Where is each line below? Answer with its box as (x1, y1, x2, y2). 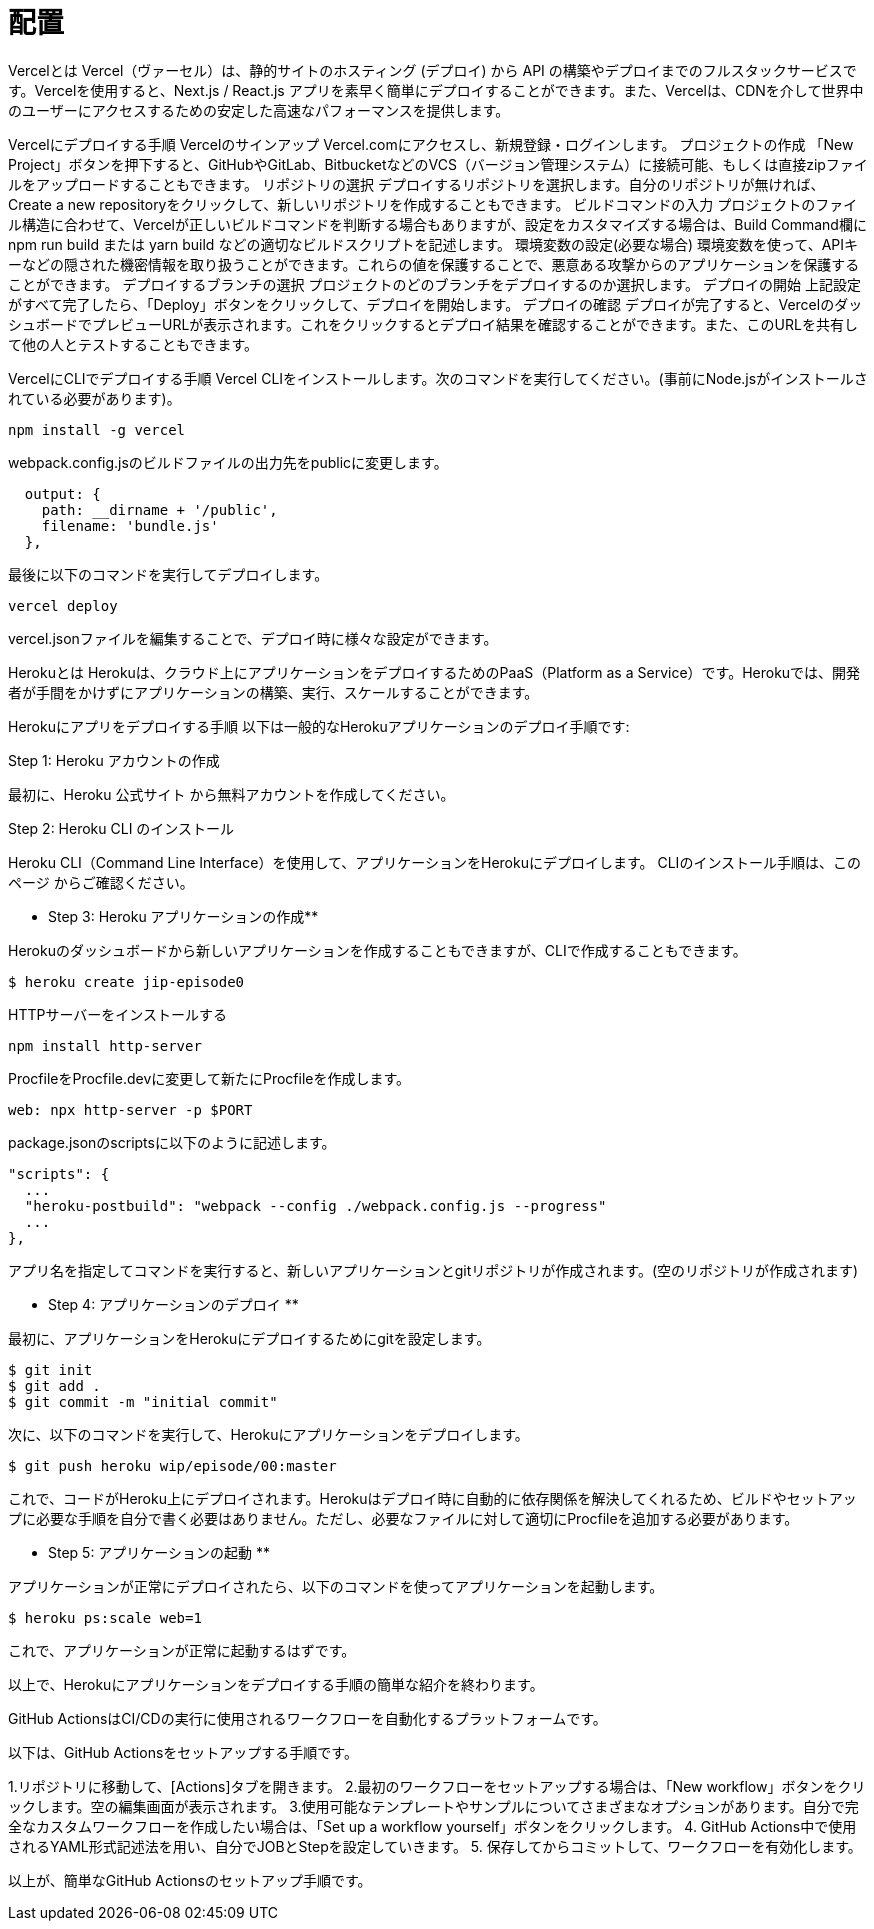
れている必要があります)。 (8, 389, 181, 407)
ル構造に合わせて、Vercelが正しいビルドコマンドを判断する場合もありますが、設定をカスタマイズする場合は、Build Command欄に (8, 215, 867, 233)
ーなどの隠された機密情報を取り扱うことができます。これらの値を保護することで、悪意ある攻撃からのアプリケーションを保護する (8, 255, 860, 273)
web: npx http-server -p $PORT (8, 1101, 253, 1118)
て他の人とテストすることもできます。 (8, 335, 259, 353)
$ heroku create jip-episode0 (8, 973, 245, 990)
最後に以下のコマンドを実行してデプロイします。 (8, 565, 329, 583)
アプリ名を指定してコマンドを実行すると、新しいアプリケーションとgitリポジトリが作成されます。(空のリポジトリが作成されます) (8, 1261, 859, 1279)
